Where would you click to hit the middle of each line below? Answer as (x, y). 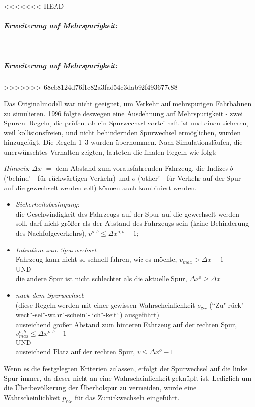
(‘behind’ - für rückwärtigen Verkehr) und (67, 178)
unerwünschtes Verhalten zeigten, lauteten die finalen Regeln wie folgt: (111, 151)
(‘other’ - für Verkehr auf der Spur (189, 178)
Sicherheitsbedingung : (47, 204)
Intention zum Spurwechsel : (57, 249)
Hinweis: (17, 168)
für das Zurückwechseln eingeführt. (127, 397)
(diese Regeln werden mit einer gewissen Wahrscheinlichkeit (105, 304)
